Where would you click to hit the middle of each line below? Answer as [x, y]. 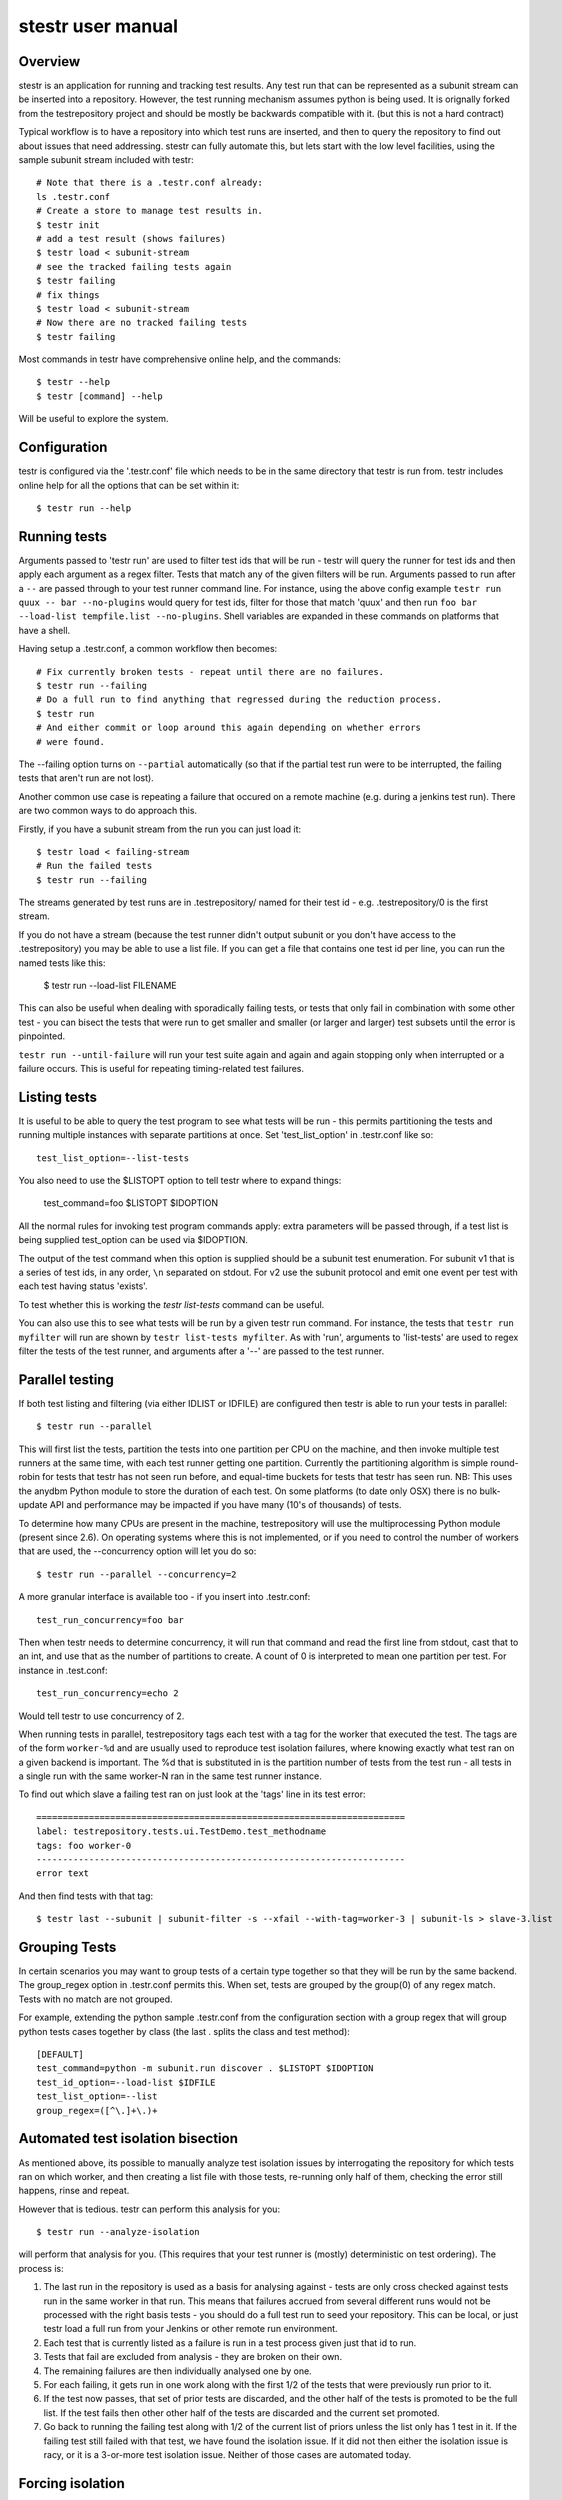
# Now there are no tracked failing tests [142, 323]
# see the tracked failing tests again [134, 266]
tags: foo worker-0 [84, 1845]
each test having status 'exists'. [83, 1286]
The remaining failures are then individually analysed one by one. [177, 2371]
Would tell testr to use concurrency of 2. [101, 1716]
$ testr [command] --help [100, 396]
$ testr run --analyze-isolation [118, 2232]
